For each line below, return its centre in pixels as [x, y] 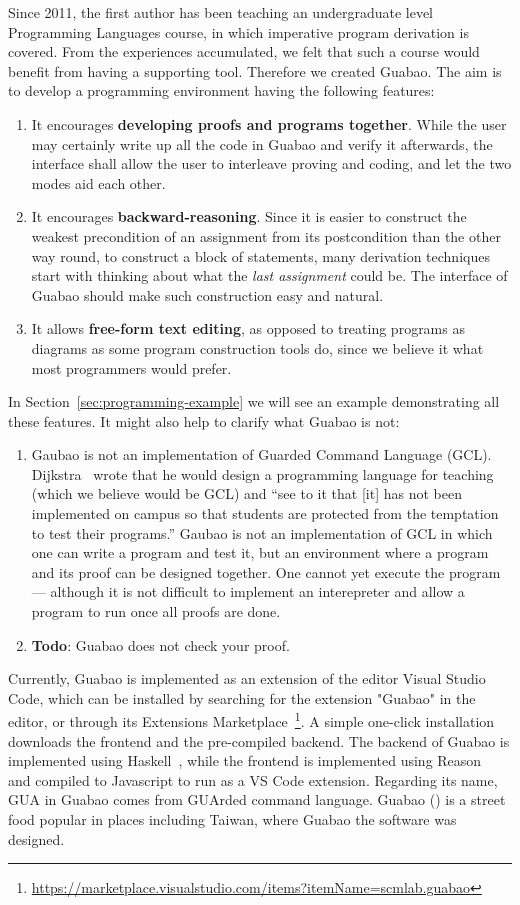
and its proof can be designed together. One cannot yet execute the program [266, 571]
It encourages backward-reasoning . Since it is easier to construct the [249, 216]
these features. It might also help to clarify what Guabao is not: [204, 420]
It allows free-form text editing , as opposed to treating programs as [248, 328]
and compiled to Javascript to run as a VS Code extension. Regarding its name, [253, 779]
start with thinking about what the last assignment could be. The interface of [269, 275]
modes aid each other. [98, 182]
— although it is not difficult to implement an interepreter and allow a [248, 591]
